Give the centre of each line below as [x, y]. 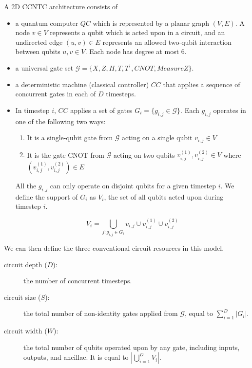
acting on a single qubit [157, 138]
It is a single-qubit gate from [70, 138]
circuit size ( [22, 297]
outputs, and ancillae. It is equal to [76, 357]
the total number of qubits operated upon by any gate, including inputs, [132, 347]
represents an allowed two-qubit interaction [167, 42]
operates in [230, 110]
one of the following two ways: [60, 121]
